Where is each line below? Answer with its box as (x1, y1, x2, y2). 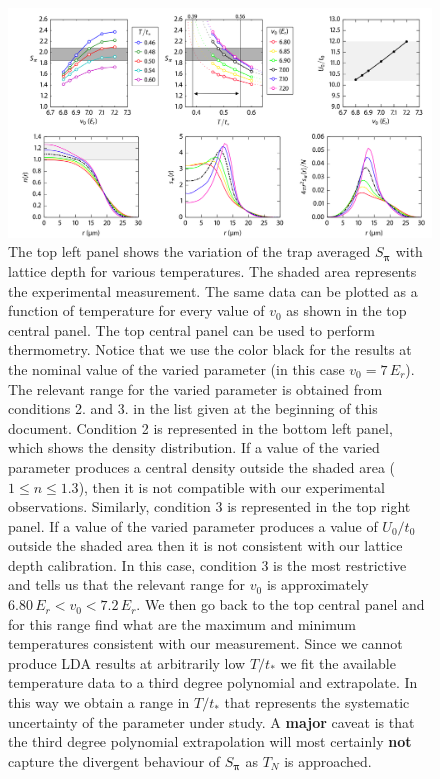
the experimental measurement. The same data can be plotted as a (8, 280, 418, 301)
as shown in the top (286, 300, 407, 321)
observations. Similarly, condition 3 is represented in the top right (8, 496, 411, 517)
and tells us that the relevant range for (8, 574, 246, 595)
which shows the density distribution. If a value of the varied (8, 437, 380, 458)
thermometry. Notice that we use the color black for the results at (8, 339, 412, 360)
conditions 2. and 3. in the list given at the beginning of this (8, 398, 378, 419)
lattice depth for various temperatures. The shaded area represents (8, 260, 417, 281)
